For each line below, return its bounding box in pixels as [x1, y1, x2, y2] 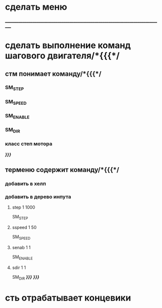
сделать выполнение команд [5, 40, 131, 51]
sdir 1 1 [12, 265, 26, 270]
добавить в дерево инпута [5, 193, 72, 200]
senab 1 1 [12, 244, 31, 250]
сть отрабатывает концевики [5, 292, 131, 303]
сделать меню [5, 1, 67, 13]
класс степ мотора [5, 140, 53, 147]
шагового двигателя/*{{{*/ [5, 50, 120, 61]
